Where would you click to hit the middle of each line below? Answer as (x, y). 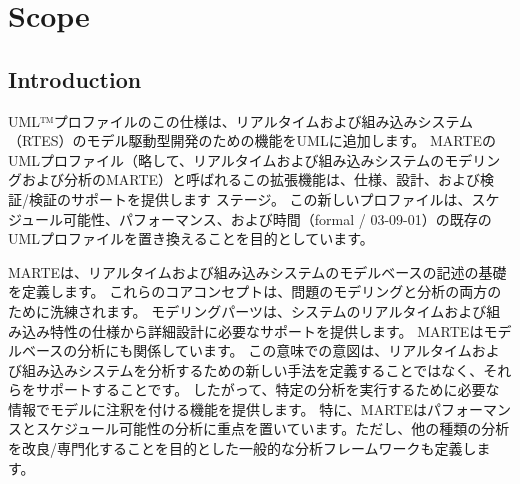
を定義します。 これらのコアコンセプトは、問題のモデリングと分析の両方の (255, 291)
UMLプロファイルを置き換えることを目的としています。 (191, 238)
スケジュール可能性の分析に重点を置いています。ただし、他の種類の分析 (272, 428)
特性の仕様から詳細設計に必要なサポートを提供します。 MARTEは (266, 330)
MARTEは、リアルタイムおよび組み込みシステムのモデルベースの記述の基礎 (257, 271)
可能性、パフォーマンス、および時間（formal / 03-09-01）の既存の (277, 218)
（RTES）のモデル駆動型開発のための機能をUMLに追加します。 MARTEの (252, 140)
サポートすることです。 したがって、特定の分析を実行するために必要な (267, 389)
